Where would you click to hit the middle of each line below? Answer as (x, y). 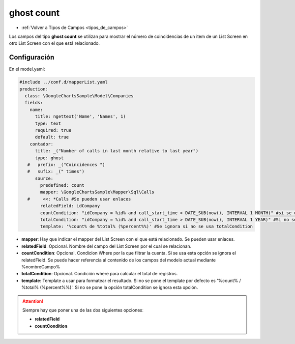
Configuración (32, 57)
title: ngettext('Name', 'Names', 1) (81, 116)
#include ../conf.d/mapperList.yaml (64, 82)
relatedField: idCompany (70, 206)
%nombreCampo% (41, 267)
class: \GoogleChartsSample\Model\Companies (79, 96)
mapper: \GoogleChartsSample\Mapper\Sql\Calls (97, 192)
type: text (48, 123)
